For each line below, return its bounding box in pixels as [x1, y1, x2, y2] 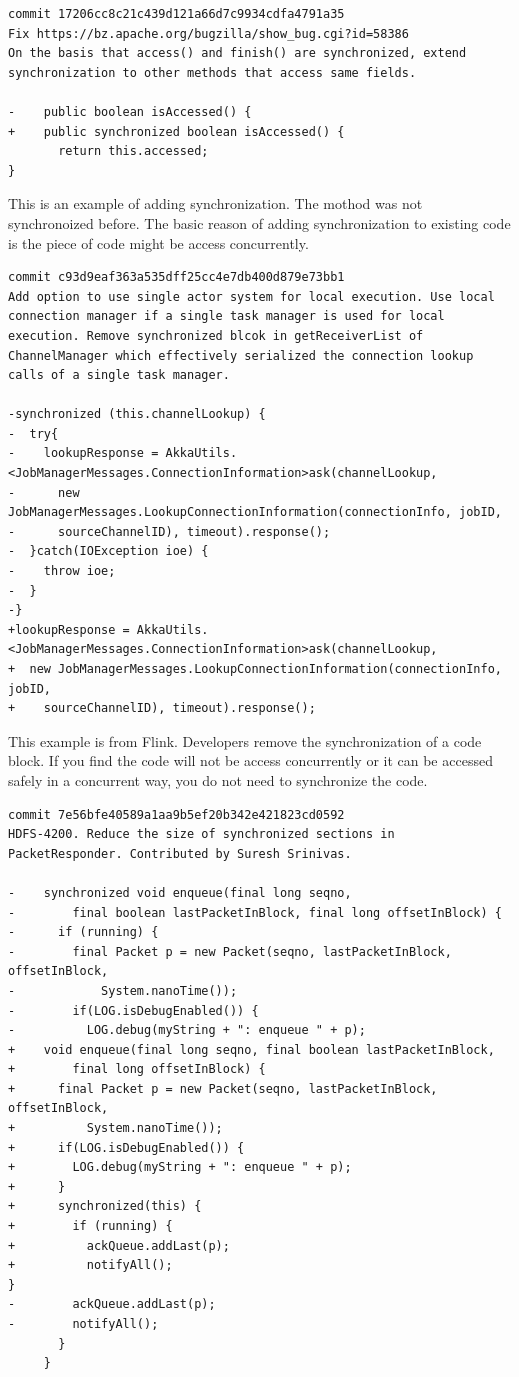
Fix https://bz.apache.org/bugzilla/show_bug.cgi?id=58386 [8, 26, 409, 41]
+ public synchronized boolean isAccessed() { [8, 124, 345, 139]
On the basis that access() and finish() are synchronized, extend [8, 46, 467, 61]
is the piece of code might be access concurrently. [8, 232, 309, 253]
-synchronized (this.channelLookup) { [8, 407, 266, 422]
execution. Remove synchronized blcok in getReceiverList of [8, 328, 424, 343]
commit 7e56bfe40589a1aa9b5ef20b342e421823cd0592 [8, 807, 345, 822]
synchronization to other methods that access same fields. [8, 65, 417, 80]
